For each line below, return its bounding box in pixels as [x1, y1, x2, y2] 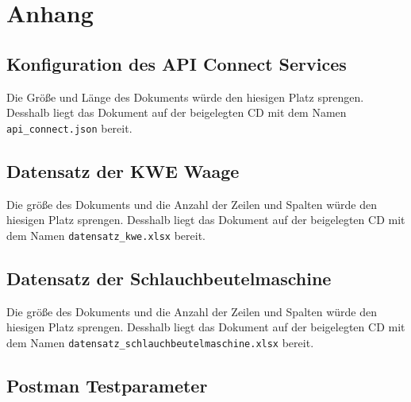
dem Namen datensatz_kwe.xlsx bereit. [6, 226, 206, 243]
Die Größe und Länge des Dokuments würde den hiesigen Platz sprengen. [6, 88, 364, 105]
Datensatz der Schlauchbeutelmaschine [6, 265, 332, 290]
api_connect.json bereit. [6, 119, 133, 136]
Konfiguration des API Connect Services [6, 51, 347, 75]
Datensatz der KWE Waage [6, 158, 240, 183]
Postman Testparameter [6, 373, 208, 397]
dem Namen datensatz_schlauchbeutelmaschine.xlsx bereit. [6, 334, 314, 350]
